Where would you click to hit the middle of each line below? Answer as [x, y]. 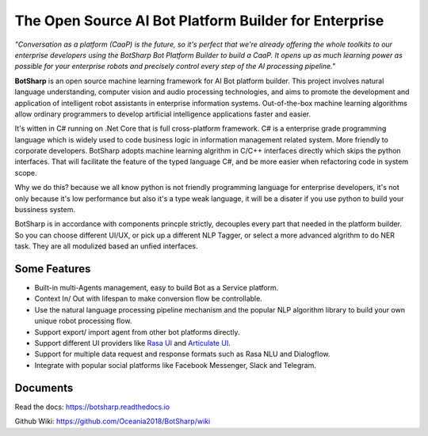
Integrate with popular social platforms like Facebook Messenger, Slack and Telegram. [175, 365]
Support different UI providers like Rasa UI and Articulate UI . [133, 343]
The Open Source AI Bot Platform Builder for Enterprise [199, 21]
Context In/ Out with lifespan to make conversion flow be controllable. [149, 299]
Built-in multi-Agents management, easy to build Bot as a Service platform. [157, 288]
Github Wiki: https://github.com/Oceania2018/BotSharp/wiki [113, 421]
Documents [44, 388]
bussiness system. [45, 210]
